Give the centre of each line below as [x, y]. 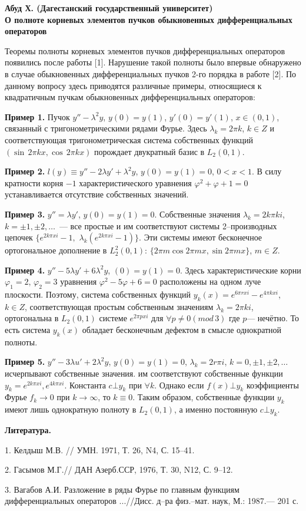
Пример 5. [25, 362]
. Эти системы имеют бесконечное [201, 237]
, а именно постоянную [216, 409]
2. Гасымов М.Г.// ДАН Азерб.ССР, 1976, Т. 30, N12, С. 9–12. [119, 469]
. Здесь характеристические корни [240, 270]
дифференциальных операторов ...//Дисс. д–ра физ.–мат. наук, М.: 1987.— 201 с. [152, 501]
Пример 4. [25, 270]
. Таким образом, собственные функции [204, 397]
